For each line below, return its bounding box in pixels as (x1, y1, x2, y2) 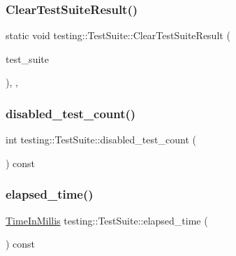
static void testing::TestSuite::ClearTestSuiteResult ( (6, 28, 230, 43)
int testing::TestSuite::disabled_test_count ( (6, 132, 196, 147)
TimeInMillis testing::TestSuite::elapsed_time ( (6, 213, 208, 227)
